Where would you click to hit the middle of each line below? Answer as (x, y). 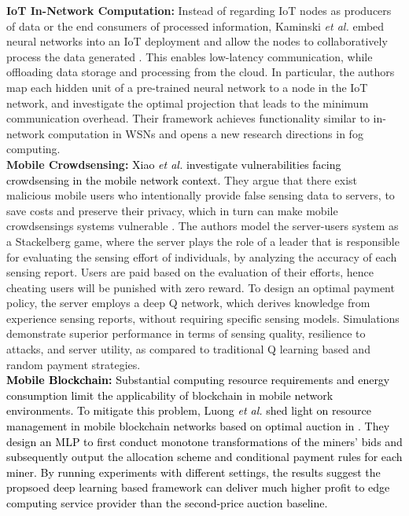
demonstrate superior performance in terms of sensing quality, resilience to (186, 333)
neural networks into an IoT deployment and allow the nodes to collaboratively (197, 41)
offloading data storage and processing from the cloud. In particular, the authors (201, 72)
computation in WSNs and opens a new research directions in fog (206, 133)
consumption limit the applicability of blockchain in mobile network (170, 395)
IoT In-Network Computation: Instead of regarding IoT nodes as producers (199, 10)
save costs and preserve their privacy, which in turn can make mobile (172, 210)
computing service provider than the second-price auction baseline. (167, 503)
